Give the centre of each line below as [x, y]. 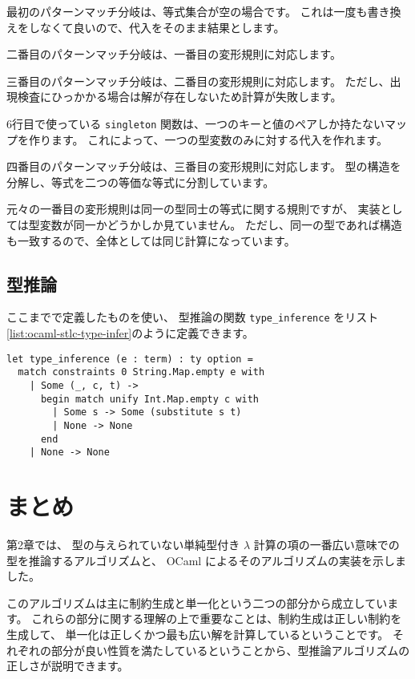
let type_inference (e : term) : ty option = [130, 359]
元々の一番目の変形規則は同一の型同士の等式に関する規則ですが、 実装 [193, 209]
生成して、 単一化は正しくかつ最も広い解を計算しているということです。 [198, 634]
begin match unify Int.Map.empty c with [149, 399]
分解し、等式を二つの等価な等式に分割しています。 [141, 182]
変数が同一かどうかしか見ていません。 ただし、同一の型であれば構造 [221, 224]
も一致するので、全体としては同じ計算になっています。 [151, 240]
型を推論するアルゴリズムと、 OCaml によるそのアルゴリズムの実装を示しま [207, 560]
